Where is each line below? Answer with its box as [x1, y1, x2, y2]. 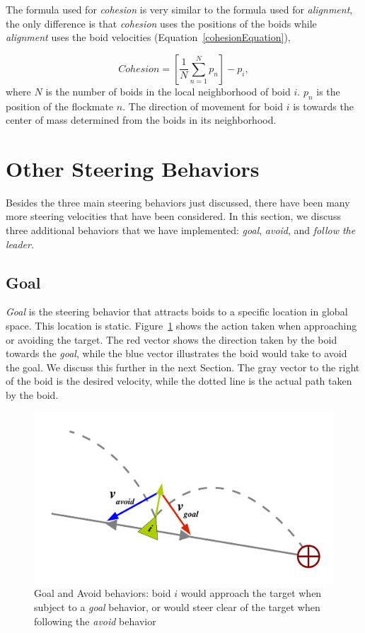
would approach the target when [180, 586, 322, 600]
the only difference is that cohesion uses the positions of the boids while [6, 16, 317, 30]
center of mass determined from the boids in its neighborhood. [6, 112, 277, 127]
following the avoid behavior [34, 613, 156, 628]
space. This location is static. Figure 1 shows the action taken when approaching [6, 318, 357, 333]
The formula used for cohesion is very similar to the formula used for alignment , [6, 2, 353, 16]
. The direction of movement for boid [122, 98, 284, 113]
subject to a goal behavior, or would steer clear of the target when [34, 600, 320, 615]
